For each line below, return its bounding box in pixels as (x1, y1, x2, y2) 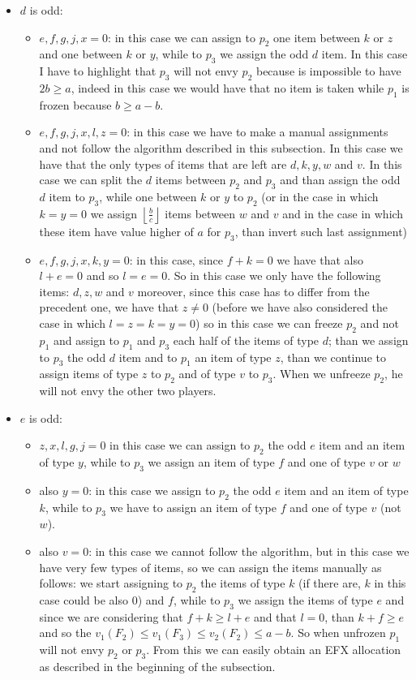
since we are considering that (39, 608, 183, 625)
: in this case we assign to (88, 481, 216, 498)
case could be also (39, 592, 129, 609)
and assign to (53, 331, 120, 348)
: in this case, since (129, 251, 224, 268)
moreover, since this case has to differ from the (137, 282, 370, 299)
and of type (178, 365, 236, 382)
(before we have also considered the (212, 299, 388, 316)
